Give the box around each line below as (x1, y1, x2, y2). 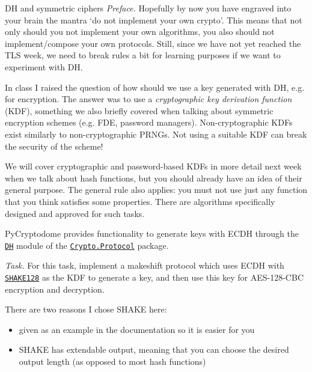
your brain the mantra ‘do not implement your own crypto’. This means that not (5, 13, 302, 26)
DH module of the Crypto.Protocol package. (5, 239, 169, 251)
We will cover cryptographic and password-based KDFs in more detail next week (5, 160, 302, 172)
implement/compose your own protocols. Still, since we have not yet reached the (5, 37, 301, 49)
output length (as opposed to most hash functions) (19, 355, 206, 367)
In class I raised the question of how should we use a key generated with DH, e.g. (5, 81, 305, 93)
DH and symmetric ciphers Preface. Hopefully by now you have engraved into (5, 2, 292, 14)
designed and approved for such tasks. (5, 207, 145, 219)
